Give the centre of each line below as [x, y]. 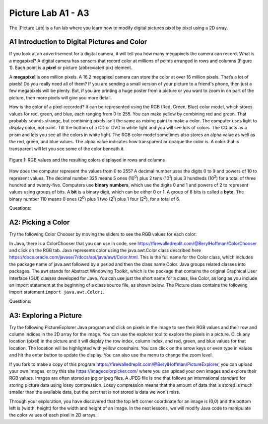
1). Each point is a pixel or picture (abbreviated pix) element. [71, 68]
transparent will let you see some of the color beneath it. [67, 149]
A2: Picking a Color [39, 222]
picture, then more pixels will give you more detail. [61, 97]
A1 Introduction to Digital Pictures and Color [78, 42]
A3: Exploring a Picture [45, 315]
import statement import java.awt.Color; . [57, 292]
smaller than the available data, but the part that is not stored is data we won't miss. [95, 392]
